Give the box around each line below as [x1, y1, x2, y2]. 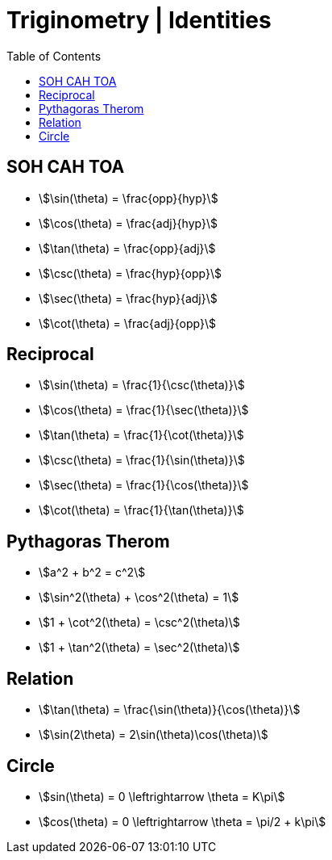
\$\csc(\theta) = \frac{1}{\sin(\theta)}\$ [39, 453, 245, 468]
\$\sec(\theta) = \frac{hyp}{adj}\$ [39, 291, 218, 305]
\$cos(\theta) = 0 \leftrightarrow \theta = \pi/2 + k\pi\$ [39, 814, 326, 829]
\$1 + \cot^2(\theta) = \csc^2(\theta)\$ [39, 615, 240, 630]
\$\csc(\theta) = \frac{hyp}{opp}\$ [39, 266, 222, 280]
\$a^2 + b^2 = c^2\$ [39, 565, 146, 580]
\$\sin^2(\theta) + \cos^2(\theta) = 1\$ [39, 590, 239, 605]
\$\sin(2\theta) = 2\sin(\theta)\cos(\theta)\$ [39, 728, 268, 742]
